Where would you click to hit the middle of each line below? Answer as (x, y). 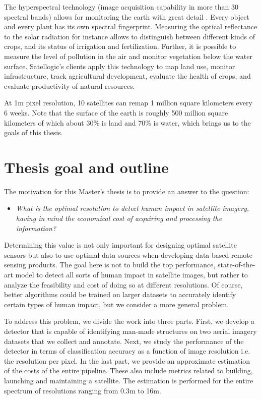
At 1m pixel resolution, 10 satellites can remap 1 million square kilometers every (128, 103)
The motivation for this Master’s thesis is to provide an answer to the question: (127, 191)
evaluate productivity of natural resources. (70, 85)
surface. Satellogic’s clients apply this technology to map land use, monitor (120, 66)
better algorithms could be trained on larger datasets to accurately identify (120, 294)
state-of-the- (236, 265)
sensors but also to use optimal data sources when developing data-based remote (128, 254)
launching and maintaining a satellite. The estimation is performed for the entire (129, 380)
